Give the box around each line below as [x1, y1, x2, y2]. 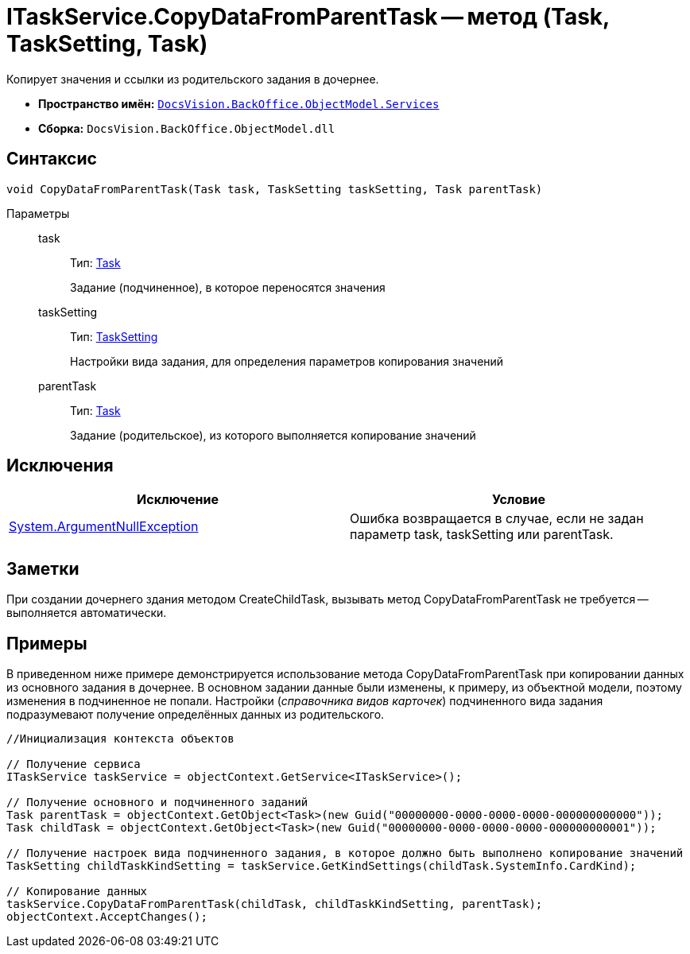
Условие [492, 491, 545, 508]
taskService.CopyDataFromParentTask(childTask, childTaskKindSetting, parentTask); [6, 898, 543, 911]
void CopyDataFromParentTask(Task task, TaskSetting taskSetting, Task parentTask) [6, 182, 543, 196]
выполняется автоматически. [6, 606, 167, 620]
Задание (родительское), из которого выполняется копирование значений [70, 428, 476, 442]
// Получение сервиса [6, 758, 141, 771]
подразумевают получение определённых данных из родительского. [6, 708, 385, 722]
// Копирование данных [6, 885, 148, 898]
